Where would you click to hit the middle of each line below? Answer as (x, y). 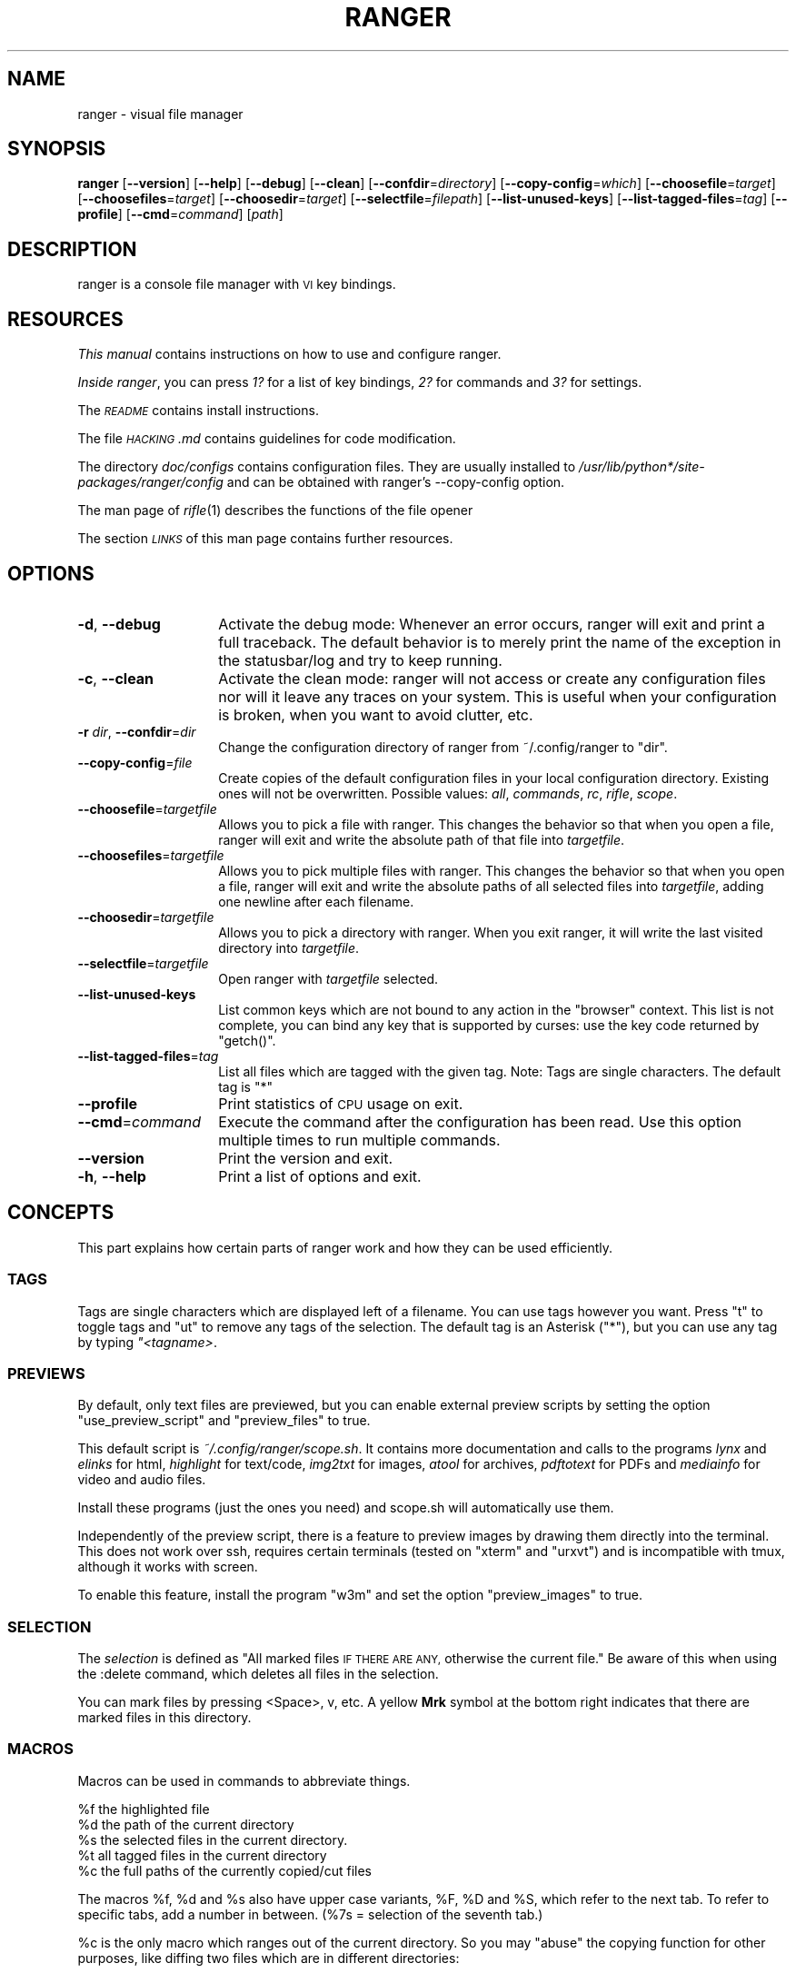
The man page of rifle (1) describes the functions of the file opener (275, 511)
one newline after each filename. (316, 901)
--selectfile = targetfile (143, 963)
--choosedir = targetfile (146, 917)
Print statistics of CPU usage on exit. (341, 1103)
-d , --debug (119, 624)
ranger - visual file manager (160, 114)
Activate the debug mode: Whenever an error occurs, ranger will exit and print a (492, 624)
